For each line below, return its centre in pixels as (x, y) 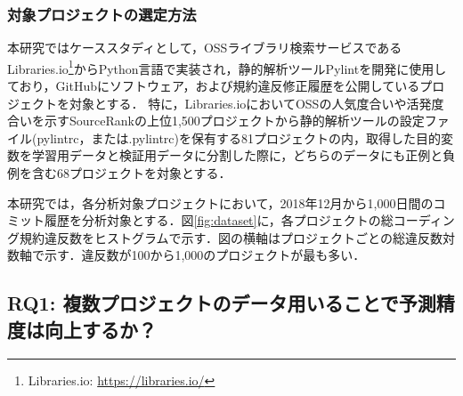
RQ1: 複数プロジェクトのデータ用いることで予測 (222, 303)
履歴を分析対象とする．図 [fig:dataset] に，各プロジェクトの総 (219, 220)
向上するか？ (100, 329)
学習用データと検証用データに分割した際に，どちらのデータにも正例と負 (244, 155)
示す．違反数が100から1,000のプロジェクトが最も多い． (205, 255)
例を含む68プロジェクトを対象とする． (119, 173)
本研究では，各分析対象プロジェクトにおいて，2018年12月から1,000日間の (220, 202)
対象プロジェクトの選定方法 (102, 14)
